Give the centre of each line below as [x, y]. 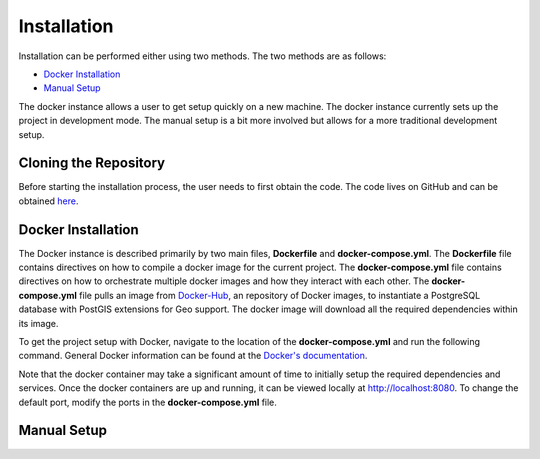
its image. [38, 323]
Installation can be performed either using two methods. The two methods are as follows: [202, 56]
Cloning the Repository [91, 163]
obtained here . [48, 201]
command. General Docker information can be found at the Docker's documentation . [193, 356]
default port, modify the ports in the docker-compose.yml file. [147, 402]
